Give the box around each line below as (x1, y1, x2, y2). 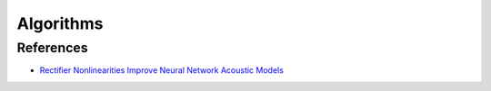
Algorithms (16, 14, 104, 33)
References (16, 40, 88, 56)
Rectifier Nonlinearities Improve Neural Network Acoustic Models (39, 65, 284, 76)
